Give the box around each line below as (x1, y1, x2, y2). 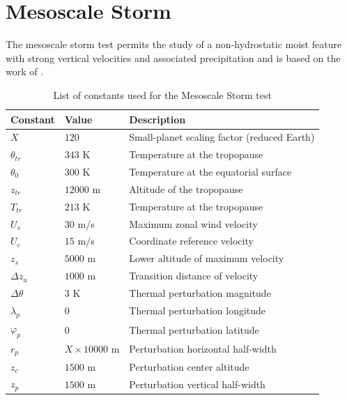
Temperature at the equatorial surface (129, 164, 292, 179)
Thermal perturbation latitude (129, 322, 259, 337)
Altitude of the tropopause (129, 181, 243, 196)
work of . (6, 64, 44, 79)
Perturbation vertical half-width (129, 376, 265, 391)
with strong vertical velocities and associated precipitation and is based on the (6, 50, 341, 65)
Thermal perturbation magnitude (129, 285, 271, 300)
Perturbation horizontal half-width (129, 341, 277, 356)
